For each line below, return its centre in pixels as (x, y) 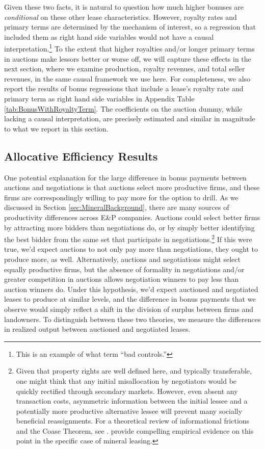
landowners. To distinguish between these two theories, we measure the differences (132, 319)
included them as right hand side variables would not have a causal (109, 36)
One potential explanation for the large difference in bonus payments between (125, 177)
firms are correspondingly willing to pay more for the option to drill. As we (121, 197)
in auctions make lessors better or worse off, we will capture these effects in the (128, 58)
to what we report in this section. (56, 128)
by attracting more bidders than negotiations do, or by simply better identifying (129, 227)
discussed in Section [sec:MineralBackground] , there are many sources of (117, 207)
